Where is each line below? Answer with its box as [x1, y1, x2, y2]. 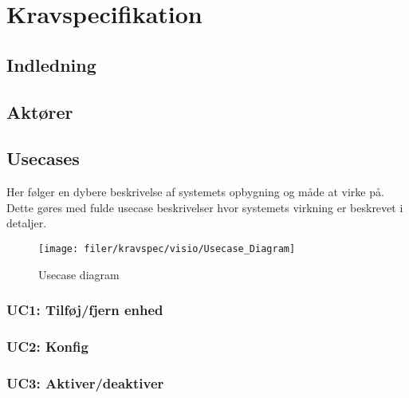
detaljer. [6, 215, 47, 231]
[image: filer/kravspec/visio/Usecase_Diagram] [38, 242, 296, 254]
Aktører [6, 99, 73, 124]
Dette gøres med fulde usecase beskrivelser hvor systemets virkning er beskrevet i [6, 199, 403, 215]
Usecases [6, 146, 80, 171]
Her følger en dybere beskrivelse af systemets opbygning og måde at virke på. [6, 183, 384, 200]
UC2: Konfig [6, 336, 88, 356]
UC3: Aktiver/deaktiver [6, 372, 164, 392]
